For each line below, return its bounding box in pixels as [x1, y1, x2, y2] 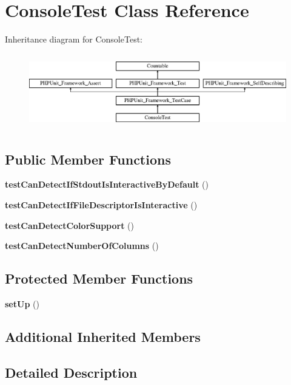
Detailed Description [5, 363, 138, 381]
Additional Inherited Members [5, 327, 201, 346]
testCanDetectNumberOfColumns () [5, 239, 159, 252]
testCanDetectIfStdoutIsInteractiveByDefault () [5, 178, 209, 191]
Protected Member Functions [5, 269, 193, 288]
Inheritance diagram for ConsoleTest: [5, 33, 142, 46]
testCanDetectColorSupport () [5, 219, 135, 231]
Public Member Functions [5, 149, 171, 168]
